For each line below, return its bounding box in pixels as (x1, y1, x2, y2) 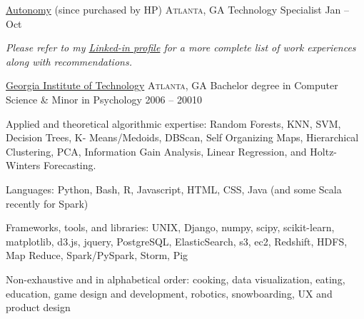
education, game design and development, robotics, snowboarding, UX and (6, 285, 333, 300)
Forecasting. (44, 158, 96, 173)
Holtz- (310, 143, 338, 158)
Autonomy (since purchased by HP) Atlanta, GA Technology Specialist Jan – (6, 2, 350, 16)
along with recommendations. (6, 54, 132, 69)
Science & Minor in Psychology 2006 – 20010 (6, 91, 202, 106)
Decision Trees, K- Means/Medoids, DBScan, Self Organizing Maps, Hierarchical (6, 130, 359, 145)
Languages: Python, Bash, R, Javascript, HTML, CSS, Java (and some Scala (6, 181, 342, 196)
